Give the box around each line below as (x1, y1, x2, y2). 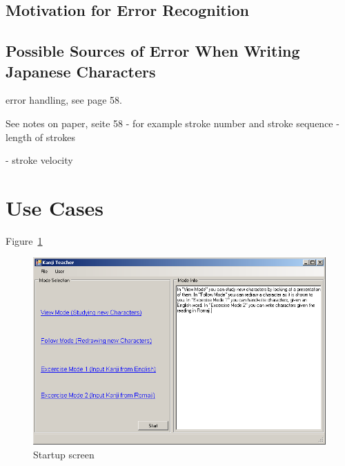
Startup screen (33, 447, 95, 461)
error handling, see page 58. (6, 93, 122, 107)
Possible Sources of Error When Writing (6, 40, 300, 62)
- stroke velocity (6, 153, 73, 167)
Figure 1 (6, 233, 43, 248)
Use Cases (6, 193, 104, 221)
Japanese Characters (6, 60, 156, 82)
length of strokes (6, 129, 75, 144)
